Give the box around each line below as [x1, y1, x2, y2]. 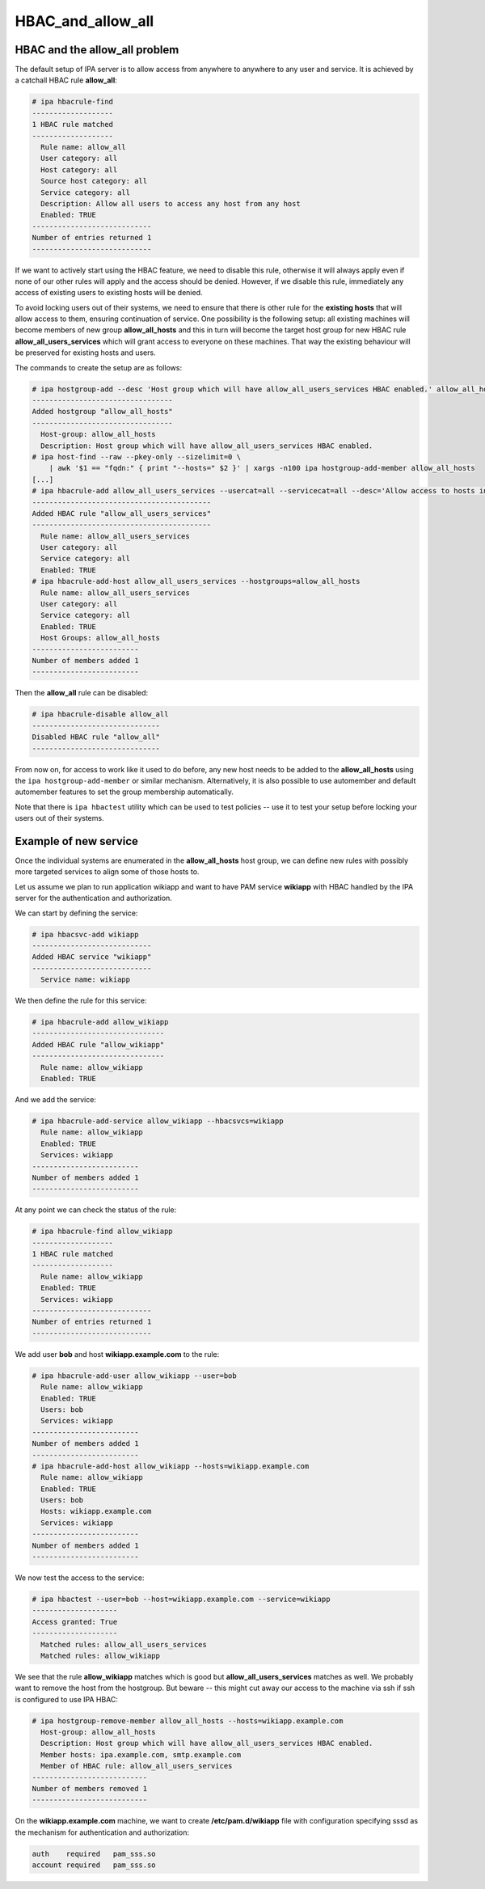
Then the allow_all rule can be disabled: [15, 688, 149, 698]
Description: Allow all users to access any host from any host [40, 199, 301, 208]
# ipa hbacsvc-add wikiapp [32, 930, 139, 939]
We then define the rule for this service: [15, 995, 147, 1006]
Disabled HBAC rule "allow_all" [32, 733, 161, 742]
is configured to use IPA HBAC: [15, 1694, 119, 1704]
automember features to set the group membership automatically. [15, 787, 234, 797]
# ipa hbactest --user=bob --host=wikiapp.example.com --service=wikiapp [32, 1594, 331, 1604]
